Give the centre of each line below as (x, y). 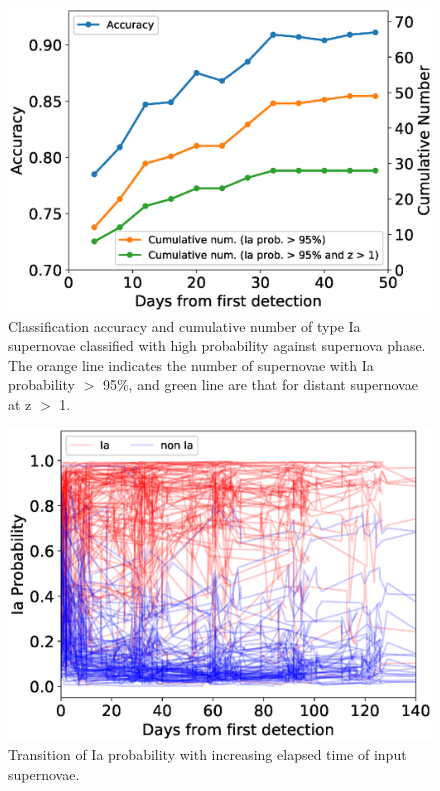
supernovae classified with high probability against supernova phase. (217, 345)
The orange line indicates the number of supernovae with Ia (191, 364)
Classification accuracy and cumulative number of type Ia (184, 325)
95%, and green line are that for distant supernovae (260, 384)
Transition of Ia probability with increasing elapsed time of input (207, 754)
